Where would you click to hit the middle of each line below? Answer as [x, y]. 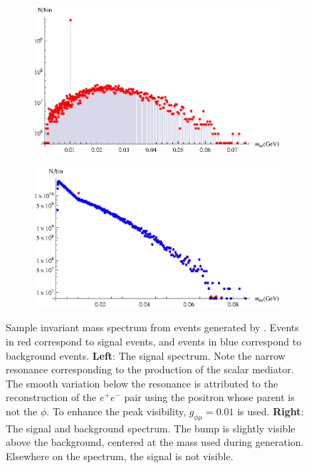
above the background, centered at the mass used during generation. [155, 442]
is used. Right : [271, 411]
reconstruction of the [51, 397]
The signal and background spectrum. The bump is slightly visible [151, 428]
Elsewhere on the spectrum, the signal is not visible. [120, 456]
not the [22, 411]
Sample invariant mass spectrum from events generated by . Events [152, 327]
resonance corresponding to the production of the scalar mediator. [150, 369]
